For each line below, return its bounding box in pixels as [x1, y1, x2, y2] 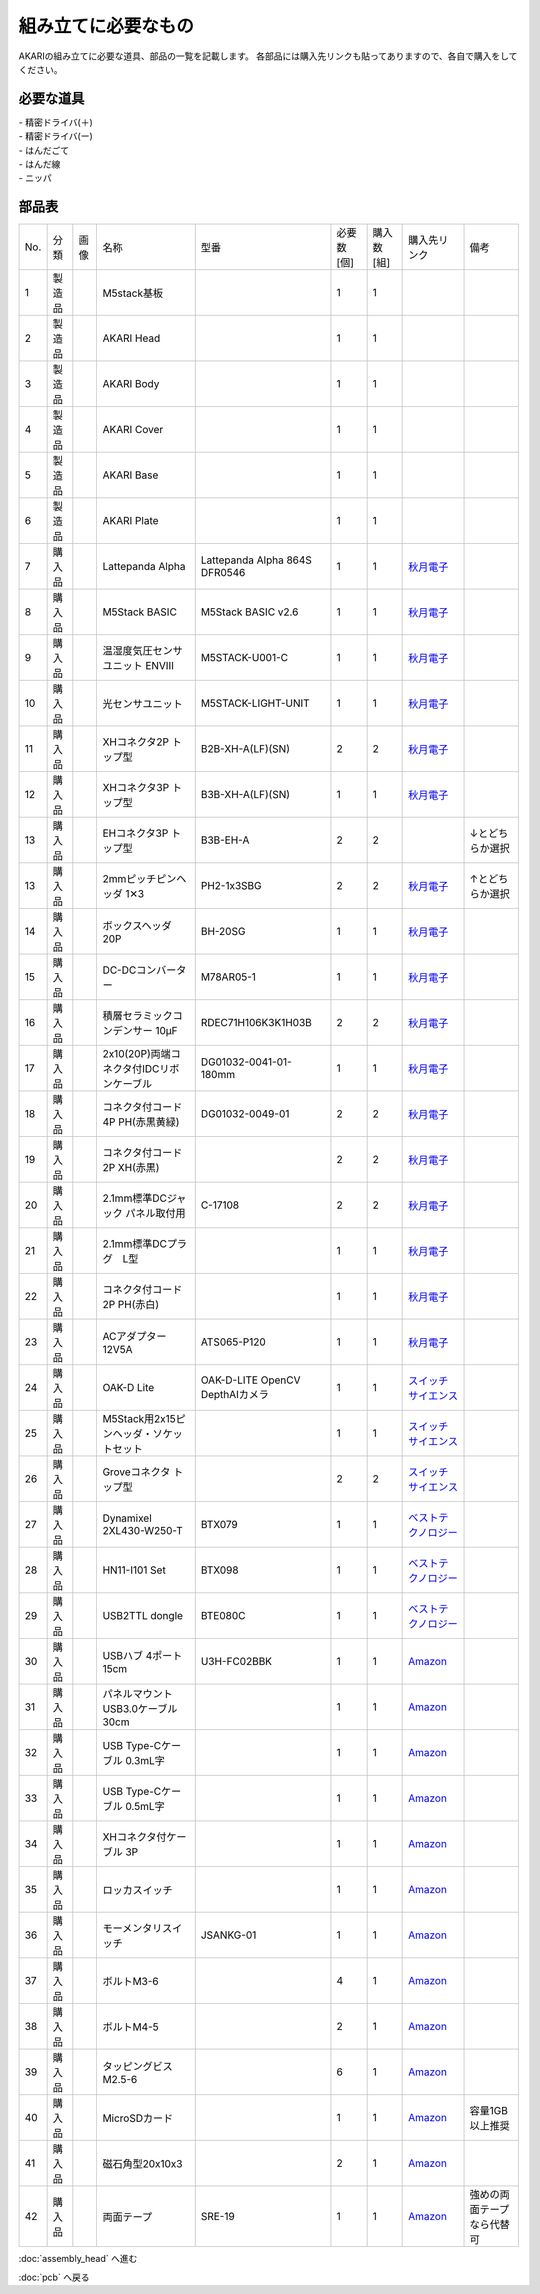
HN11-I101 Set [102, 1563, 167, 1577]
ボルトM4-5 [102, 2020, 159, 2034]
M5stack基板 [102, 286, 164, 300]
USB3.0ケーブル [102, 1702, 178, 1716]
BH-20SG [200, 925, 246, 939]
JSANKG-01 [200, 1928, 257, 1942]
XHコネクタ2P [102, 735, 170, 749]
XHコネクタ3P [102, 781, 170, 795]
